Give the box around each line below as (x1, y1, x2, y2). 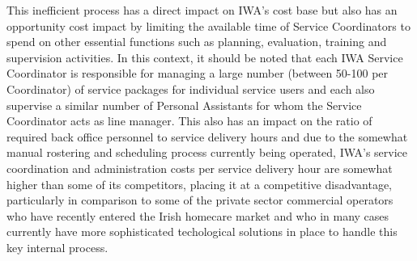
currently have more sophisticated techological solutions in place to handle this (6, 223, 398, 240)
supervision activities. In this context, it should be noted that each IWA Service (6, 48, 403, 65)
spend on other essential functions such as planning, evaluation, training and (6, 33, 387, 50)
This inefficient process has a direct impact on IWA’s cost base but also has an (6, 2, 398, 18)
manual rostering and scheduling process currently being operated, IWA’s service (6, 144, 408, 161)
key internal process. (6, 238, 109, 255)
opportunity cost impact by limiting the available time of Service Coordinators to (6, 17, 411, 34)
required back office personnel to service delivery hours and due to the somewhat (6, 128, 408, 145)
